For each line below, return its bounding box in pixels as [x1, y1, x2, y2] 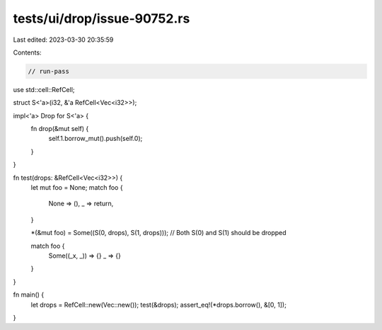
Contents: [13, 48, 42, 57]
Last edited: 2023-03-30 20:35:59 [13, 35, 114, 44]
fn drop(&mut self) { [30, 125, 89, 133]
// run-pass [28, 67, 70, 75]
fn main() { [13, 290, 45, 299]
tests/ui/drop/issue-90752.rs [13, 11, 190, 26]
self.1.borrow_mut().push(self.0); [48, 135, 143, 143]
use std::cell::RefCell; [13, 85, 75, 93]
